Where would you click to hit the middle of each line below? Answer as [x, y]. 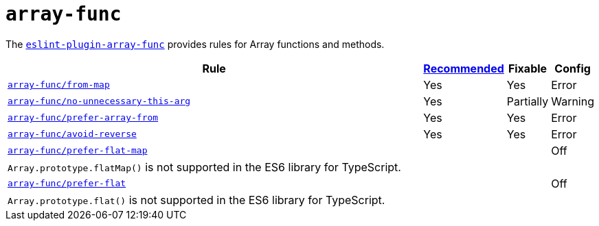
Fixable [528, 68]
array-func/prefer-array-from [83, 118]
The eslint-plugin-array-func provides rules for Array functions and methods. [195, 44]
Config [573, 68]
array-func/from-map [59, 85]
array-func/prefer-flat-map [78, 151]
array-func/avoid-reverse [72, 134]
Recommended [464, 68]
